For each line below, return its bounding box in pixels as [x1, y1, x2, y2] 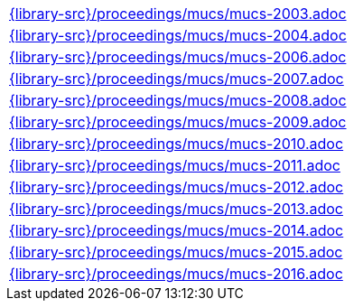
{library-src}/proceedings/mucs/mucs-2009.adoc [9, 113, 347, 131]
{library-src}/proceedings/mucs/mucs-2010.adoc [9, 135, 344, 153]
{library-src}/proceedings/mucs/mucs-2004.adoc [9, 26, 347, 44]
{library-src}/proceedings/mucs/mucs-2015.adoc [9, 243, 343, 261]
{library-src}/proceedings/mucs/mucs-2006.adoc [9, 48, 347, 66]
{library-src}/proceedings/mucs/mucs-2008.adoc [9, 91, 347, 109]
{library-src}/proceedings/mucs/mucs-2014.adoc [9, 221, 344, 239]
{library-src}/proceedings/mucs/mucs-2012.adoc [9, 178, 344, 196]
